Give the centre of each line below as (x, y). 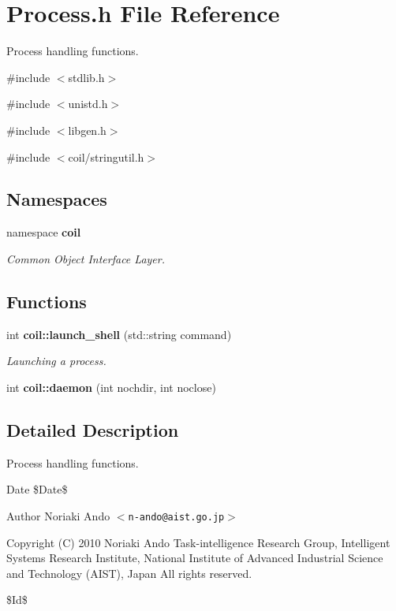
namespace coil (44, 232)
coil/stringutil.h (106, 156)
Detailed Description (93, 429)
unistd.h (88, 104)
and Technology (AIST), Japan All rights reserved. (129, 573)
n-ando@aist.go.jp (176, 517)
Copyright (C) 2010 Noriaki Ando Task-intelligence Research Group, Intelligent (198, 542)
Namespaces (57, 199)
